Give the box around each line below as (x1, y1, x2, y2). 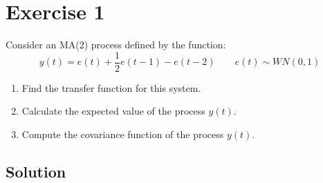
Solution (6, 160, 66, 182)
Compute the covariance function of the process (21, 126, 224, 141)
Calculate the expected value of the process (21, 104, 205, 118)
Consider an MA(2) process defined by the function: (6, 37, 226, 52)
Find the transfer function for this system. (21, 80, 201, 95)
